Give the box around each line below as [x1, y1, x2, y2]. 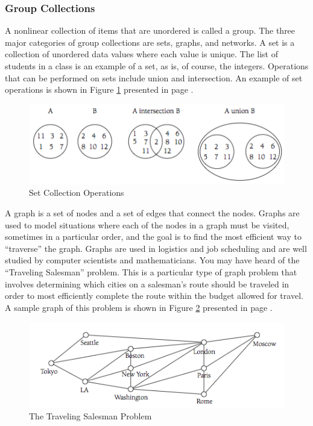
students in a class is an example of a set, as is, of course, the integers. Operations [5, 60, 309, 72]
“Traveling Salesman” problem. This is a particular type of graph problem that [5, 265, 297, 278]
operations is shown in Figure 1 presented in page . [5, 83, 194, 96]
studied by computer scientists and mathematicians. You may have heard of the [5, 254, 300, 266]
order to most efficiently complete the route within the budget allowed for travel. [5, 289, 303, 302]
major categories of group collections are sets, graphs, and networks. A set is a [5, 36, 295, 48]
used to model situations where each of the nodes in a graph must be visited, [5, 218, 289, 231]
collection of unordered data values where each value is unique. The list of [5, 48, 278, 60]
